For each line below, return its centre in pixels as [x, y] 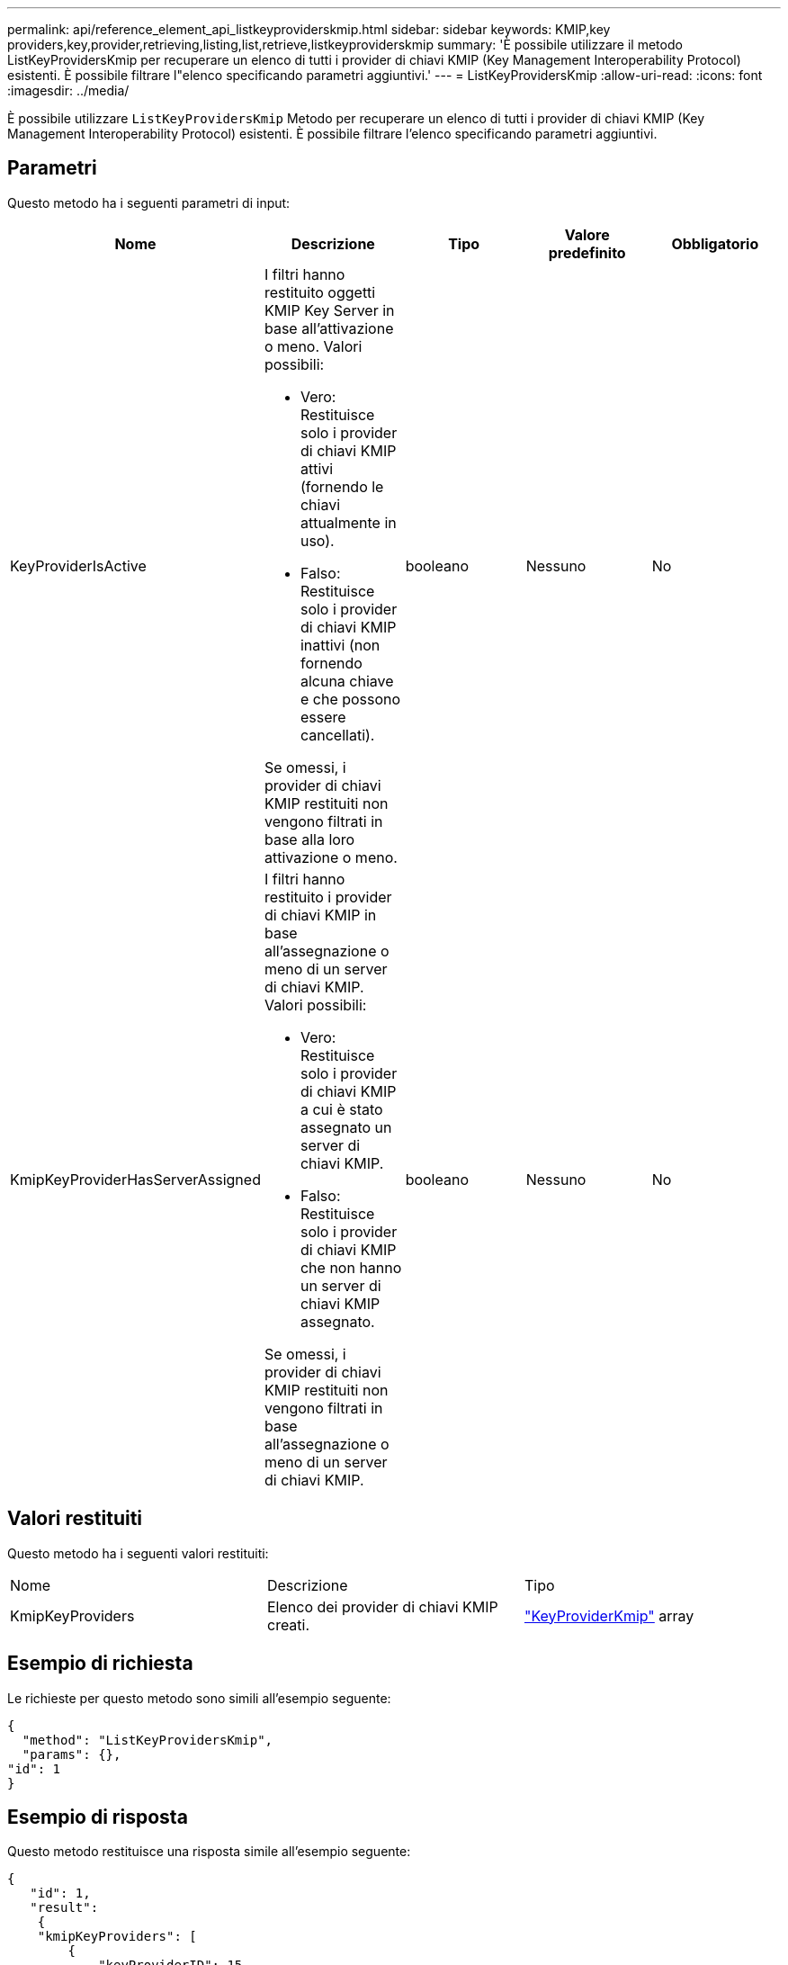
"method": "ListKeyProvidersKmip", [148, 1740]
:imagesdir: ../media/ [68, 90]
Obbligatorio [715, 243]
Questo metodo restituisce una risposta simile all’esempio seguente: [209, 1852]
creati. [288, 1624]
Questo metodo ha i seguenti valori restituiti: [138, 1553]
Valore [587, 234]
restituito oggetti [320, 292]
